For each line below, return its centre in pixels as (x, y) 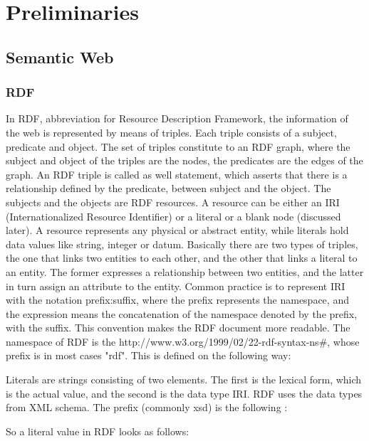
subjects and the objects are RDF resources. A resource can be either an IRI (173, 202)
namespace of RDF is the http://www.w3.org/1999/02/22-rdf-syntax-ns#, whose (183, 341)
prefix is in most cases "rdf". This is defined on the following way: (149, 355)
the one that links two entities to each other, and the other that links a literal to (182, 258)
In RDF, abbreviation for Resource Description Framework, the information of (177, 118)
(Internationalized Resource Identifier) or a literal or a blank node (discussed (173, 216)
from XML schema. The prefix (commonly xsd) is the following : (147, 407)
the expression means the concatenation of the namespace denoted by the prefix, (182, 313)
